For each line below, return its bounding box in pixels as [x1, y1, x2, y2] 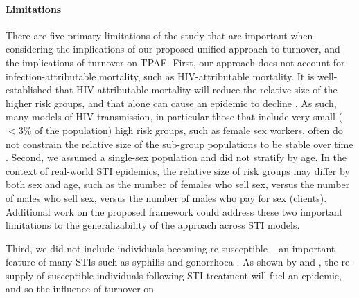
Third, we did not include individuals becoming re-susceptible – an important [6, 241, 335, 255]
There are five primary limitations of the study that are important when [6, 28, 313, 42]
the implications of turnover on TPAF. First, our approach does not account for [6, 55, 345, 69]
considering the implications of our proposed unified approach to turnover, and [6, 41, 340, 56]
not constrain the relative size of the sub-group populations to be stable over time [6, 136, 353, 151]
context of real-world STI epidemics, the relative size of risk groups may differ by [6, 163, 350, 178]
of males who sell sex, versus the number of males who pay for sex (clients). [6, 190, 327, 205]
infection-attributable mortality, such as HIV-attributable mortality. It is [6, 68, 315, 83]
